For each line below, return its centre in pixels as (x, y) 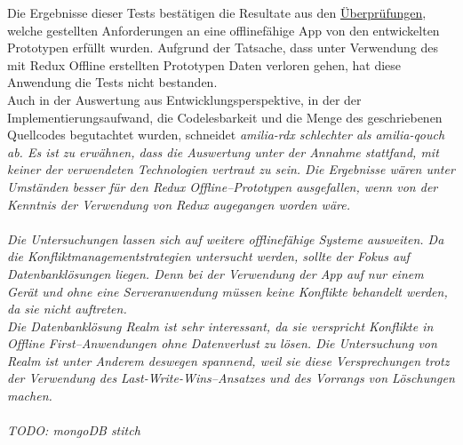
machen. (30, 396)
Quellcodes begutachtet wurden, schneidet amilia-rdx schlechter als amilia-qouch (226, 135)
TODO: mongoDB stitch (74, 430)
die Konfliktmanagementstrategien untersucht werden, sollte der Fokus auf (208, 256)
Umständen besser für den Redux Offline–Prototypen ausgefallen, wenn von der (223, 186)
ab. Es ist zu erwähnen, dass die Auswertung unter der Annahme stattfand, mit (223, 151)
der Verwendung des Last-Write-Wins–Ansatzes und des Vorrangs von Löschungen (231, 378)
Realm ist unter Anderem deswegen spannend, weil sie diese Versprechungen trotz (228, 360)
